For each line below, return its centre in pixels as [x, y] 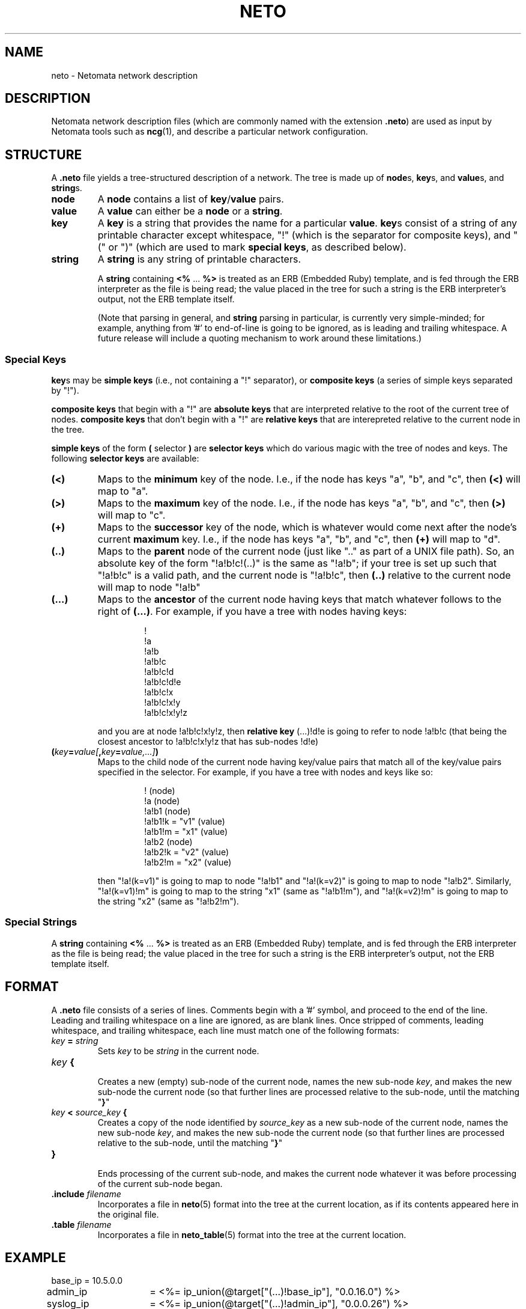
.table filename [81, 1224]
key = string [75, 1040]
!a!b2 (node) [168, 842]
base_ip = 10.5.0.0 [87, 1281]
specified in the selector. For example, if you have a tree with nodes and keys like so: [265, 772]
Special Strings [41, 922]
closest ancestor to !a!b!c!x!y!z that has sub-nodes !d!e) [208, 742]
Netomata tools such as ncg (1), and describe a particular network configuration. [210, 132]
